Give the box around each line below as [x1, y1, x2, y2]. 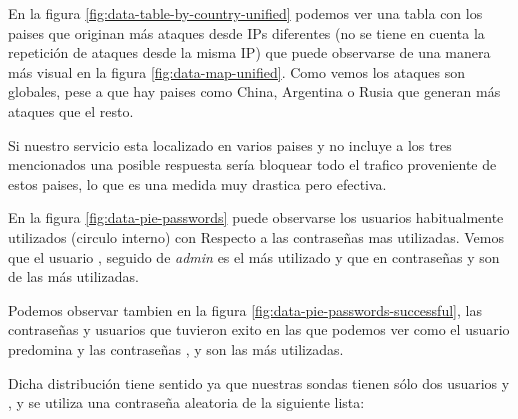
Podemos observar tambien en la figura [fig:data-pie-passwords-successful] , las [8, 299, 482, 320]
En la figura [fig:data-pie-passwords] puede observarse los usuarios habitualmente [8, 207, 504, 228]
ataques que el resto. [8, 100, 134, 121]
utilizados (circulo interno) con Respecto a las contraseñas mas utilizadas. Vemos [8, 226, 504, 247]
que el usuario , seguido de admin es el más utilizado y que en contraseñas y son [8, 246, 500, 267]
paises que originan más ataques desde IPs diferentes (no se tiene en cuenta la [8, 22, 485, 43]
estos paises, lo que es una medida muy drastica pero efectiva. [8, 173, 387, 194]
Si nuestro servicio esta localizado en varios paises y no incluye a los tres [8, 134, 452, 155]
